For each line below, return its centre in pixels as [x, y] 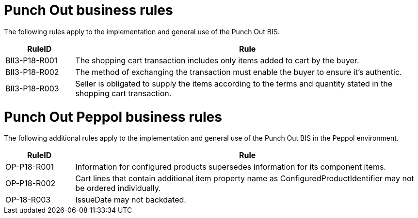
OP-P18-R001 [30, 167]
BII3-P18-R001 [32, 60]
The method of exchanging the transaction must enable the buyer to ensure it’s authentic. [239, 72]
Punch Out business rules [88, 10]
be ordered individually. [118, 188]
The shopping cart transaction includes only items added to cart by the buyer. [217, 60]
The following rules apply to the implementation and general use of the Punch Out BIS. [142, 31]
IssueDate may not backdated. [131, 200]
